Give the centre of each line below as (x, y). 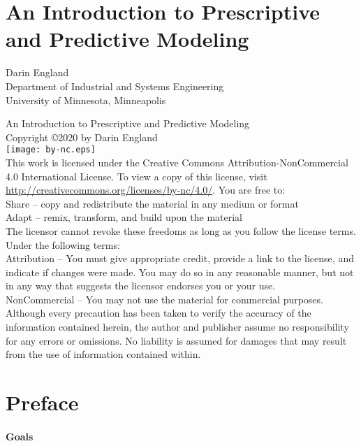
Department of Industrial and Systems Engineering (115, 86)
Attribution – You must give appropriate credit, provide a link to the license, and (180, 258)
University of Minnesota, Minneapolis (86, 100)
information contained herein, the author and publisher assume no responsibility (177, 327)
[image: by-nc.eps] (51, 150)
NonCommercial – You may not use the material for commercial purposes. (164, 299)
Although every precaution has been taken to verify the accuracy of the (159, 313)
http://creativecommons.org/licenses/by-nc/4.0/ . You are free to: (146, 190)
